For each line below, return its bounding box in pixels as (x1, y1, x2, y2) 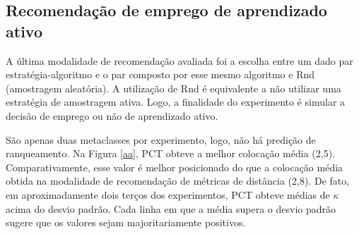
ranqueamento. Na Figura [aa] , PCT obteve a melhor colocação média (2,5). (6, 146, 336, 161)
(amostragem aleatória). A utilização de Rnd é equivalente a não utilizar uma (6, 80, 341, 95)
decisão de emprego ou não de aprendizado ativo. (6, 108, 218, 123)
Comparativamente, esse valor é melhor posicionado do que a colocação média (6, 159, 343, 174)
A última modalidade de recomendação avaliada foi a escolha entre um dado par (6, 53, 353, 68)
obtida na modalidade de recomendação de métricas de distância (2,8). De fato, (6, 173, 350, 188)
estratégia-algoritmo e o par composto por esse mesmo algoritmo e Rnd (6, 67, 315, 82)
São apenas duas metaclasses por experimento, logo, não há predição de (6, 132, 316, 147)
